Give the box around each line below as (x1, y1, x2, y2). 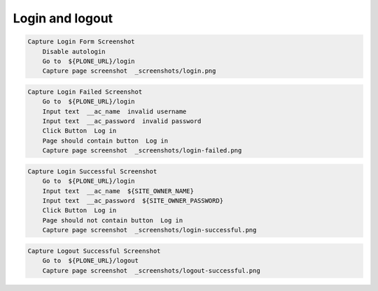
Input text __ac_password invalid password (42, 118, 202, 125)
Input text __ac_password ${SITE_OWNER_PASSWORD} (42, 197, 224, 204)
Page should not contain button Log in (42, 216, 183, 224)
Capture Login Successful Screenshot (27, 167, 157, 175)
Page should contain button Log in (42, 136, 168, 145)
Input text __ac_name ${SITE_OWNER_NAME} (42, 187, 194, 195)
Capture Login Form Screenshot (27, 38, 136, 45)
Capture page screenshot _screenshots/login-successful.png (42, 226, 257, 234)
